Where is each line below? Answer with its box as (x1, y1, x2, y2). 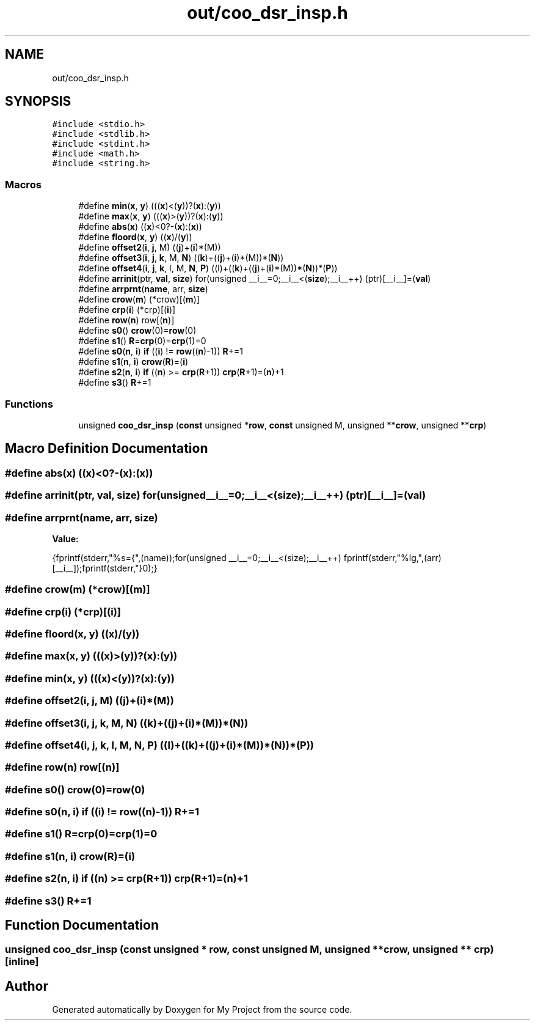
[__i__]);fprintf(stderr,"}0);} (52, 562, 158, 573)
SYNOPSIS (5, 94, 71, 109)
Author (5, 978, 48, 994)
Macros (5, 178, 42, 191)
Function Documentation (5, 917, 159, 933)
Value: (52, 533, 79, 544)
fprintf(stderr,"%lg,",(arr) (343, 552, 442, 563)
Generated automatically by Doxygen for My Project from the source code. (52, 1004, 352, 1015)
